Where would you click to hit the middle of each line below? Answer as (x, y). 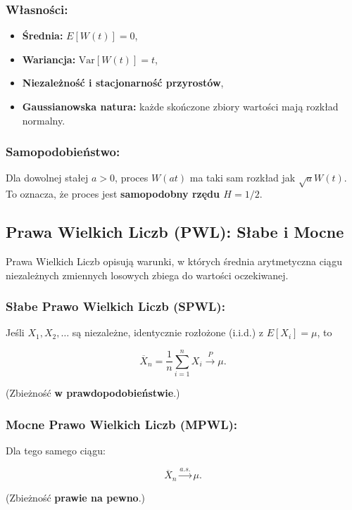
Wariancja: (49, 59)
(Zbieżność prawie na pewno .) (75, 497)
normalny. (44, 120)
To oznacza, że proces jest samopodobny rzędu (113, 194)
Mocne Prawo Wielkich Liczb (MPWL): (122, 424)
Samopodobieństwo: (63, 152)
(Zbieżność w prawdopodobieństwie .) (93, 393)
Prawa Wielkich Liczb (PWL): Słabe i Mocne (175, 232)
